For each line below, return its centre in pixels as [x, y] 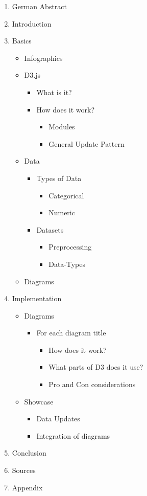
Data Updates [58, 419]
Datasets [50, 229]
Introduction [32, 23]
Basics [22, 41]
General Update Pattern [87, 143]
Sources [24, 470]
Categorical [66, 195]
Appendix [27, 487]
